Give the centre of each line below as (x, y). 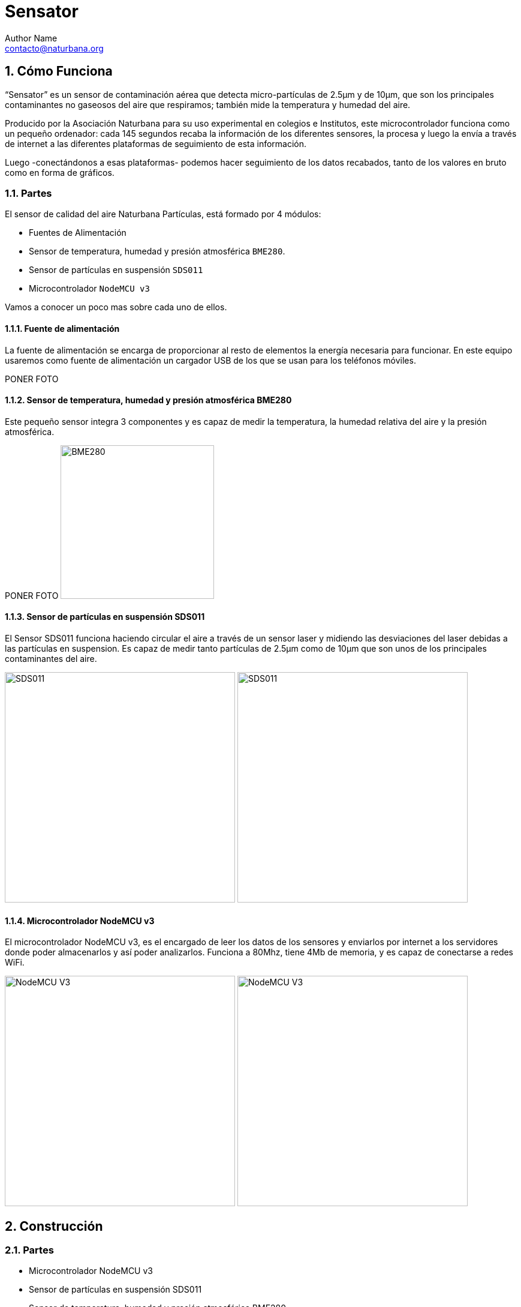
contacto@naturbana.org (54, 48)
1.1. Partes (28, 193)
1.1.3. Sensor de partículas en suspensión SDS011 (105, 617)
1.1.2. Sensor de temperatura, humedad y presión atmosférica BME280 (148, 400)
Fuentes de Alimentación (78, 233)
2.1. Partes (29, 1250)
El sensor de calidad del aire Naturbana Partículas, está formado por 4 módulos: (163, 214)
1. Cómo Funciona (59, 71)
